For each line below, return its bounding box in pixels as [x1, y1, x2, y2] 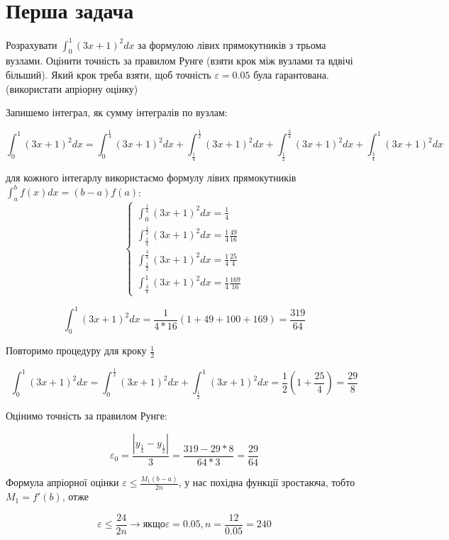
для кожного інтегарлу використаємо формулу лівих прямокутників [6, 170, 296, 185]
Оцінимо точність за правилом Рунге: [6, 408, 167, 423]
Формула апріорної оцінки [6, 475, 119, 490]
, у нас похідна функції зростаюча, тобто [178, 475, 355, 490]
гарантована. [275, 67, 329, 82]
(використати [6, 81, 62, 96]
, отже [62, 489, 89, 504]
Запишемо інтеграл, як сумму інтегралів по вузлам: [6, 105, 228, 120]
